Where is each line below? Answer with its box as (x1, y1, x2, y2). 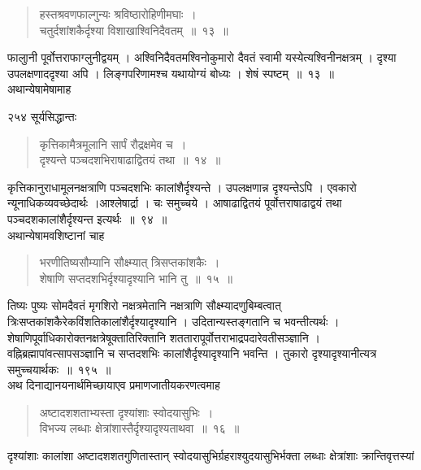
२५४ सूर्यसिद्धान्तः (7, 107, 77, 124)
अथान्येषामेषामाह (7, 81, 72, 98)
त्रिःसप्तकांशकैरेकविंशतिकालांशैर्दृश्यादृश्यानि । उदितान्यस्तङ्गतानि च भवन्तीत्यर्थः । (7, 312, 340, 329)
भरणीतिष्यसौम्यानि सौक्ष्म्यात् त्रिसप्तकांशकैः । (39, 254, 220, 271)
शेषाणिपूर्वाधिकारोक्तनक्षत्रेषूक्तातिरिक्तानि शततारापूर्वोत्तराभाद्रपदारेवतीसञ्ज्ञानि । (7, 329, 320, 346)
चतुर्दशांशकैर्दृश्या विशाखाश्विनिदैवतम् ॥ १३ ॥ (39, 21, 228, 38)
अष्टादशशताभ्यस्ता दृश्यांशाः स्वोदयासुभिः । (39, 403, 214, 420)
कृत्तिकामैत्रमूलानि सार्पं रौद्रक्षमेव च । (39, 135, 187, 152)
